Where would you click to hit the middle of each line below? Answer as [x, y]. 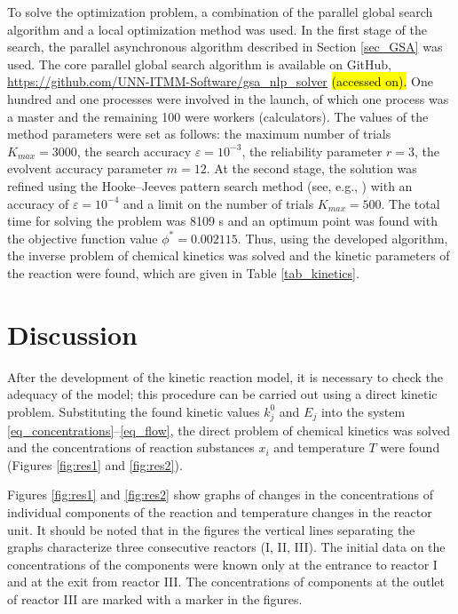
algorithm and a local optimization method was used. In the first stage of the [217, 29]
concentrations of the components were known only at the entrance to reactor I [222, 564]
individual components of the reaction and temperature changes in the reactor [220, 511]
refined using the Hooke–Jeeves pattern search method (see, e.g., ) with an [210, 185]
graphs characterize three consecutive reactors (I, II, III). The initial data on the [226, 547]
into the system [363, 411]
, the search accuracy [134, 151]
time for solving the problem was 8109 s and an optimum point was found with [222, 221]
